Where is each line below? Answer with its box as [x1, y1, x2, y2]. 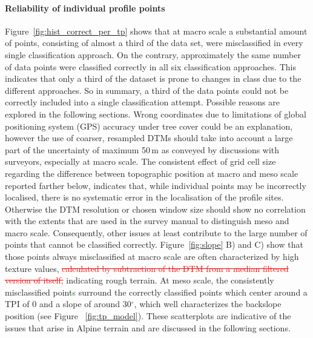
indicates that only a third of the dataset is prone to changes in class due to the [5, 72, 301, 85]
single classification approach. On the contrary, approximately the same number [5, 48, 301, 61]
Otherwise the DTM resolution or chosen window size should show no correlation [5, 202, 306, 215]
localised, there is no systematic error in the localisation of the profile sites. [5, 191, 284, 204]
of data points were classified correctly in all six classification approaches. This [5, 60, 297, 73]
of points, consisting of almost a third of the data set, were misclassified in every [5, 36, 303, 49]
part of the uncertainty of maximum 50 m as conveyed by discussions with [5, 143, 280, 156]
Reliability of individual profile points [5, 1, 165, 14]
